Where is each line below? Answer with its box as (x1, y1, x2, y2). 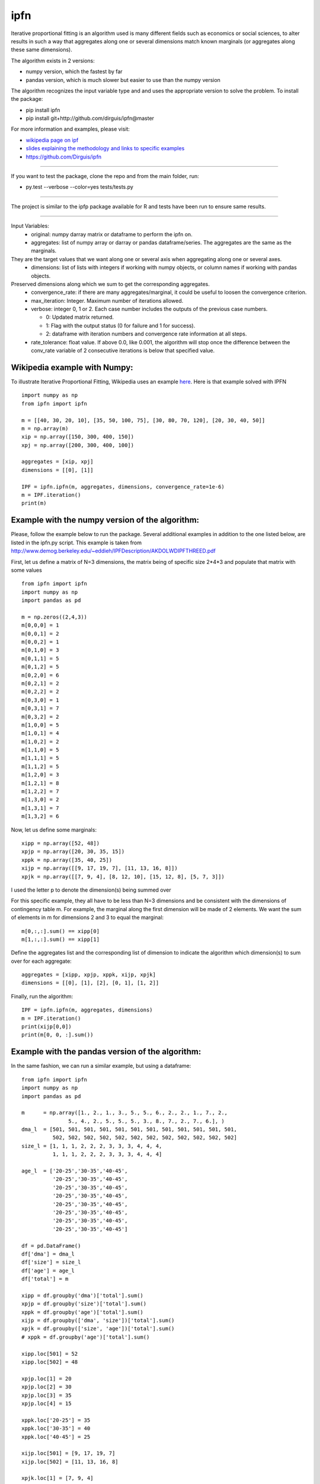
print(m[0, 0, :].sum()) (21, 1032, 94, 1038)
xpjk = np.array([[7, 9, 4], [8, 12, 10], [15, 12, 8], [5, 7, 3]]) (21, 873, 225, 880)
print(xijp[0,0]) (21, 1023, 72, 1030)
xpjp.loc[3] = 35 (21, 1392, 72, 1399)
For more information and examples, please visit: (11, 125, 130, 133)
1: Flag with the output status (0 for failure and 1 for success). (46, 322, 196, 329)
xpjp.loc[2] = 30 (21, 1384, 72, 1390)
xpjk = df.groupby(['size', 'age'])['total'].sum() (21, 1326, 175, 1332)
